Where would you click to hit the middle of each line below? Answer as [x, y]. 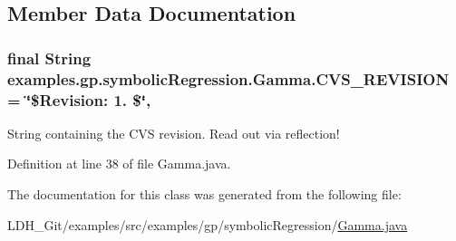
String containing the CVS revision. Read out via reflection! [174, 133]
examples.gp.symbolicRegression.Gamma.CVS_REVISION [228, 78]
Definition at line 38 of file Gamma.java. [119, 164]
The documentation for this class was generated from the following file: [204, 194]
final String [49, 58]
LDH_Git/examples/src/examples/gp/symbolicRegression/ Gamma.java [208, 224]
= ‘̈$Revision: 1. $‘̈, [79, 99]
